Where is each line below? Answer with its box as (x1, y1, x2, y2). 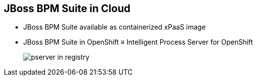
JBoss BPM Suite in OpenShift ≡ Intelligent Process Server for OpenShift (23, 38, 253, 47)
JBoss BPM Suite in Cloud (4, 2, 131, 15)
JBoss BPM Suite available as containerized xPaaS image (23, 23, 206, 32)
